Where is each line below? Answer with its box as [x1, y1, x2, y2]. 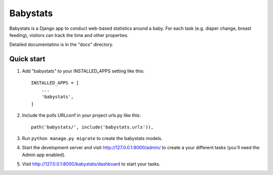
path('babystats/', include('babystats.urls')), [31, 124, 154, 130]
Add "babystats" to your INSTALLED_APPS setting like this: [22, 68, 145, 74]
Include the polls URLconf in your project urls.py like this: [22, 112, 141, 118]
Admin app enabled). [22, 152, 66, 158]
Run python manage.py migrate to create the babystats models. [22, 135, 163, 141]
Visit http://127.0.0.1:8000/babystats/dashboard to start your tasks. [22, 161, 161, 167]
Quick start [9, 55, 45, 63]
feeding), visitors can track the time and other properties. [9, 32, 129, 38]
